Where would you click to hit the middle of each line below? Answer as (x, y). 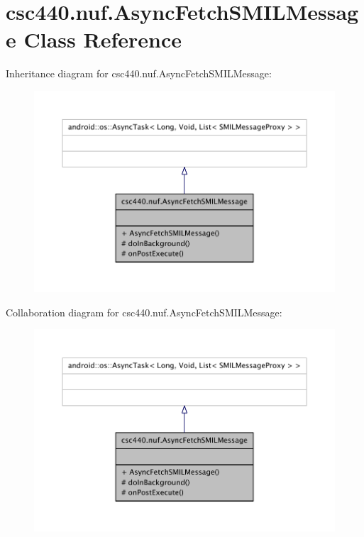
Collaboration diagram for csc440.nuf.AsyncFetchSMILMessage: (144, 312)
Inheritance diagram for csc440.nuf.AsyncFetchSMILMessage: (139, 73)
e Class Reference (94, 39)
